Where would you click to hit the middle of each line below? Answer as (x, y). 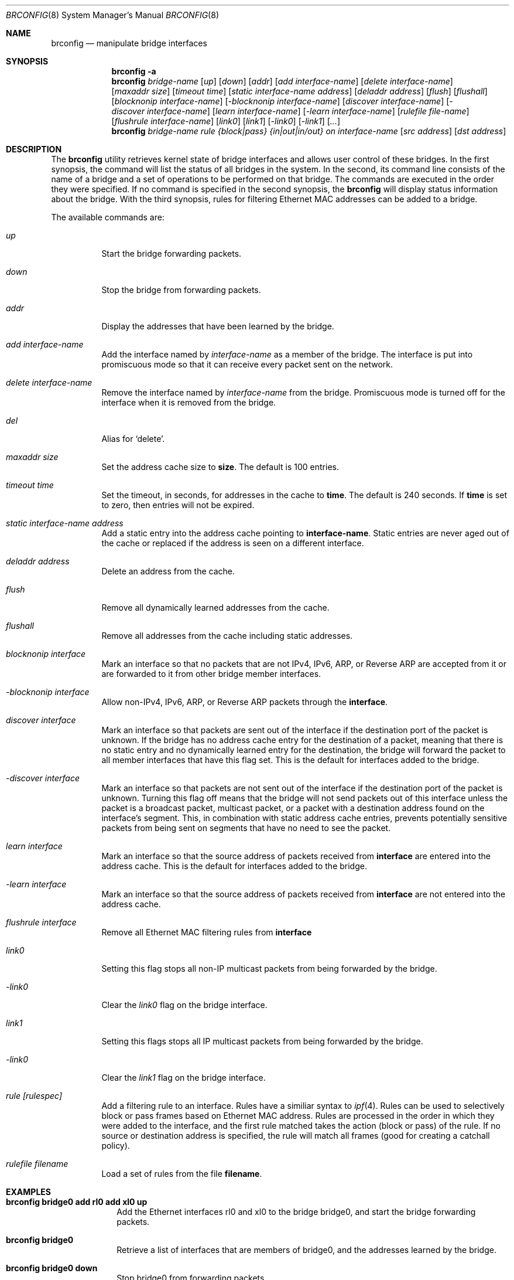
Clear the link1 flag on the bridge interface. (184, 1078)
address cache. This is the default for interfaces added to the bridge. (234, 866)
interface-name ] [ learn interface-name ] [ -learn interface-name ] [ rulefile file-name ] (308, 111)
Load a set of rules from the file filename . (182, 1174)
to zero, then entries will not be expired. (178, 505)
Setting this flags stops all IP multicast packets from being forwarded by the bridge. (262, 1041)
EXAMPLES (28, 1192)
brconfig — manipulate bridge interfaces (129, 43)
